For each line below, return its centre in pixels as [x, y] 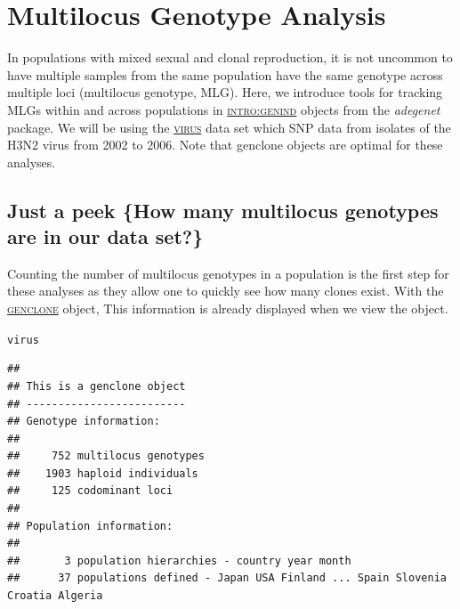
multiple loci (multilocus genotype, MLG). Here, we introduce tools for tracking [225, 92]
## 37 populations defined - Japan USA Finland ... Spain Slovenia [227, 578]
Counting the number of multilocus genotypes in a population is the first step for [228, 273]
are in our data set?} [105, 236]
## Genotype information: [84, 422]
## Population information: [90, 526]
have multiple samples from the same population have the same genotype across [225, 74]
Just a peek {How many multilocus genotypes [223, 210]
